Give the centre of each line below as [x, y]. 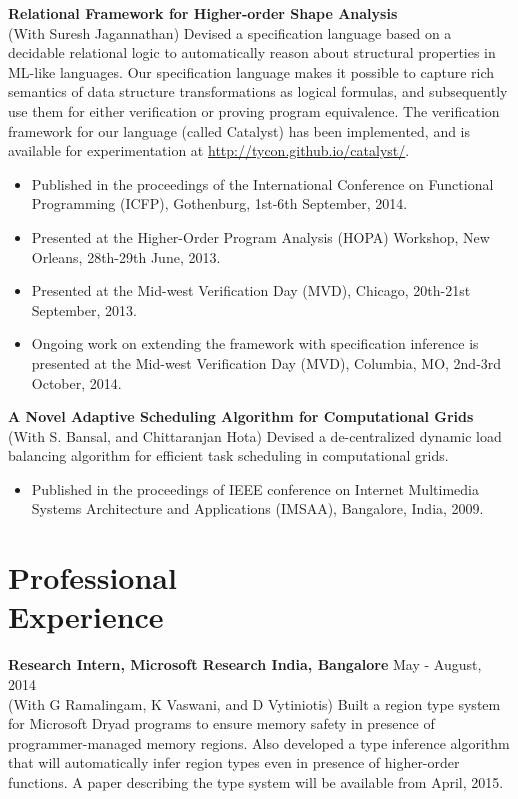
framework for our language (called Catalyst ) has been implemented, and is [239, 130]
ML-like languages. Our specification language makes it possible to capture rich [251, 71]
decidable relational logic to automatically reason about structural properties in [252, 52]
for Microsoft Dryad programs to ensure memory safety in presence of [221, 723]
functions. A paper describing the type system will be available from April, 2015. [256, 781]
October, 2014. [76, 382]
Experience [86, 616]
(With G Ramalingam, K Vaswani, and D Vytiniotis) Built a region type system [254, 703]
